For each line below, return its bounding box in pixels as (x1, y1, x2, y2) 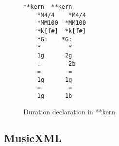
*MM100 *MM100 (37, 19, 86, 27)
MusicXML (4, 130, 62, 145)
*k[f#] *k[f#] (37, 27, 86, 35)
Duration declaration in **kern (23, 106, 115, 116)
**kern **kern (23, 3, 72, 10)
